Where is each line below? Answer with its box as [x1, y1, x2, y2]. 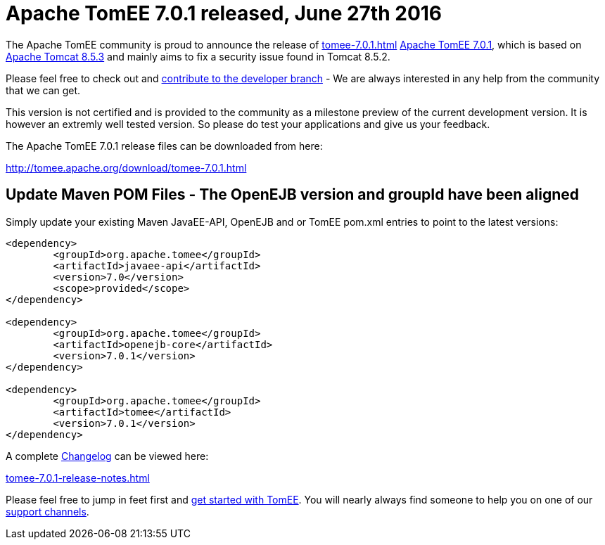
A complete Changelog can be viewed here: [6, 449, 209, 462]
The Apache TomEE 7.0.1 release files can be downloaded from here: [6, 139, 323, 152]
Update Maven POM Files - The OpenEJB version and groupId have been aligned [6, 186, 580, 204]
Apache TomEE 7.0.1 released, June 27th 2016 [6, 1, 442, 25]
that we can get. [6, 84, 81, 96]
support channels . [6, 505, 89, 518]
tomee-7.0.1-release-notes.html [6, 471, 150, 484]
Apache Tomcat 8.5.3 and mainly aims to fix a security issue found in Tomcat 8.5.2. [6, 50, 390, 63]
